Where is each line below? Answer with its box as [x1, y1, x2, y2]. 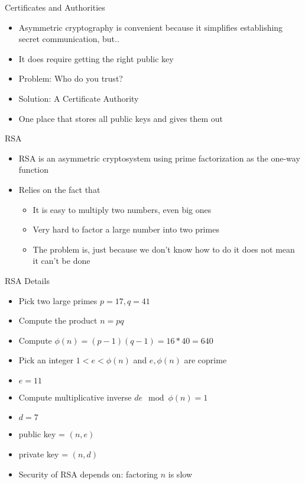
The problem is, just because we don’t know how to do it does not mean [33, 243, 295, 255]
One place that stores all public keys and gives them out [18, 112, 223, 124]
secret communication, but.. [18, 33, 119, 45]
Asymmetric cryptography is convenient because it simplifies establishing [18, 21, 283, 33]
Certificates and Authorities [5, 1, 105, 13]
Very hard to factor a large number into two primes [33, 223, 219, 235]
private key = [18, 448, 69, 460]
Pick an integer [18, 354, 74, 366]
